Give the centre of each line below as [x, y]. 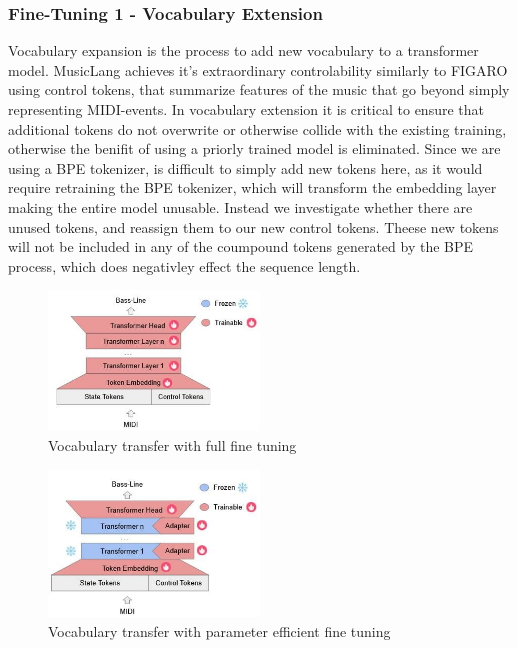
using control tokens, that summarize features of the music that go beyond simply [259, 89]
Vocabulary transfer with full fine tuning [172, 444]
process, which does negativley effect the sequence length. [184, 265]
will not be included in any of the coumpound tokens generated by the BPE [241, 246]
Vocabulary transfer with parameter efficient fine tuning [219, 630]
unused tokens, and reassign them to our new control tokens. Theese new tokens [253, 226]
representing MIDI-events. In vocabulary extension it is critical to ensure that [246, 109]
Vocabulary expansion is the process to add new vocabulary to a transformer [243, 50]
